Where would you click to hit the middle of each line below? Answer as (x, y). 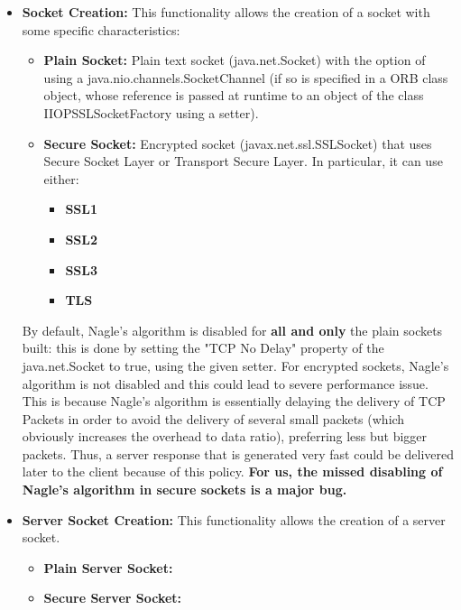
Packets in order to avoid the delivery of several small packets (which (213, 418)
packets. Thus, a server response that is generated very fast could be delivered (238, 453)
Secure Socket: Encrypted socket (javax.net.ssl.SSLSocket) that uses (238, 143)
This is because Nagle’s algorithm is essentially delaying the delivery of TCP (234, 401)
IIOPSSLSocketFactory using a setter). (151, 112)
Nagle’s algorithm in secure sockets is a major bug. (184, 490)
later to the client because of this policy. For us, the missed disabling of (232, 471)
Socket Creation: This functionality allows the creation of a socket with (226, 12)
